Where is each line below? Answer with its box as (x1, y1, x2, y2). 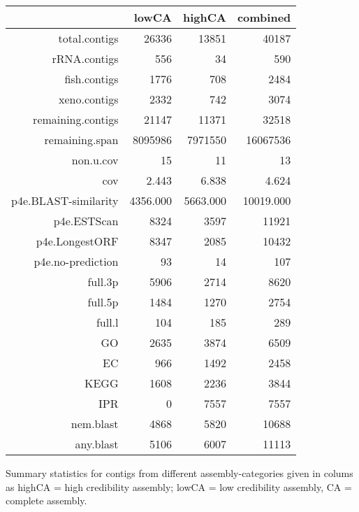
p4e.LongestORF (36, 233, 119, 249)
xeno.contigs (59, 91, 119, 107)
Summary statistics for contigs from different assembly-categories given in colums (6, 466, 353, 480)
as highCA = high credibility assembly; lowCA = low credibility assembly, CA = (6, 479, 352, 494)
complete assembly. (6, 493, 87, 508)
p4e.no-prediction (34, 253, 119, 269)
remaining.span (44, 131, 119, 148)
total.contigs (58, 30, 119, 46)
